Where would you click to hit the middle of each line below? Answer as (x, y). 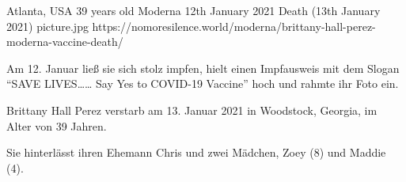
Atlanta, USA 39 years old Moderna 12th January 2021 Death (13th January (194, 10)
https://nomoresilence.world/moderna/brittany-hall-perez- (234, 26)
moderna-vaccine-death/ (65, 42)
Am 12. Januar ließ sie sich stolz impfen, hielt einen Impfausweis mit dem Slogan (203, 68)
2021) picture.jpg (47, 26)
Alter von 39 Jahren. (57, 125)
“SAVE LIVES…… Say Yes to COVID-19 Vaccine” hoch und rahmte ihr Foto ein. (203, 83)
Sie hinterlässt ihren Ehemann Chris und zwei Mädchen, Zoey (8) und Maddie (196, 152)
